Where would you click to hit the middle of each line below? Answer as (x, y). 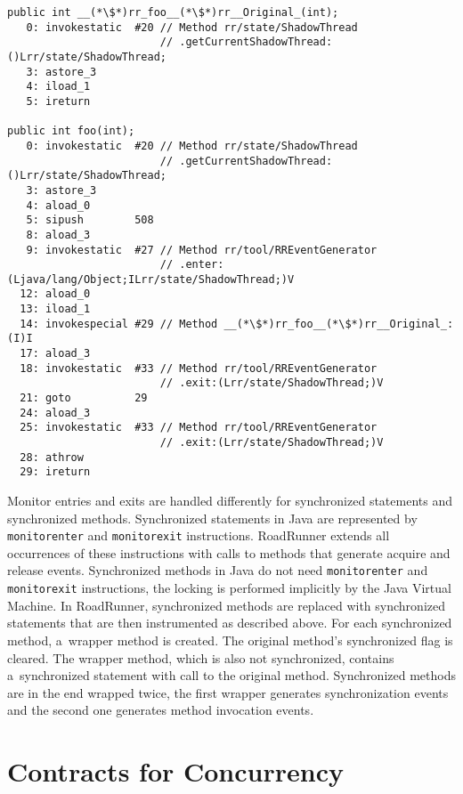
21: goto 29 (84, 398)
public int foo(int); (71, 131)
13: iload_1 (55, 309)
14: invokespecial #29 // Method (119, 324)
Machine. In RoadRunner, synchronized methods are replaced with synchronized (226, 605)
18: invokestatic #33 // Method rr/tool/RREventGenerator (199, 368)
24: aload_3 (55, 413)
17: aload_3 (55, 354)
